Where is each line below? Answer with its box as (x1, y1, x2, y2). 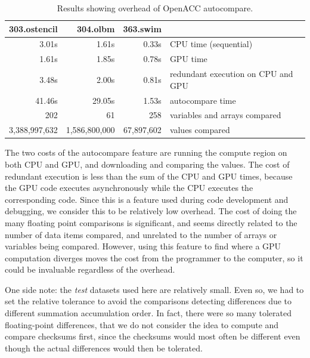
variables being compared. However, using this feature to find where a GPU (5, 240, 281, 252)
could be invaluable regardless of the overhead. (5, 263, 175, 276)
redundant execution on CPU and (169, 67, 293, 80)
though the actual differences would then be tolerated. (5, 341, 203, 354)
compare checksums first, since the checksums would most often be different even (5, 330, 300, 342)
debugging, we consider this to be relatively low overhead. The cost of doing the (5, 205, 297, 217)
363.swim (123, 22, 162, 35)
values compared (169, 124, 230, 136)
